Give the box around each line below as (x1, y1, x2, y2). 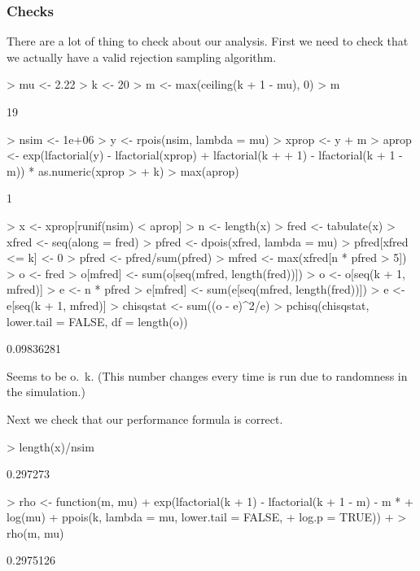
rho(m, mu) (7, 524, 64, 541)
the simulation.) (7, 383, 85, 400)
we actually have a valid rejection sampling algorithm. (7, 48, 277, 65)
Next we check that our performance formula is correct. (7, 410, 283, 427)
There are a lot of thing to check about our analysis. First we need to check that (7, 33, 409, 50)
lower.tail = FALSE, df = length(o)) (7, 312, 188, 329)
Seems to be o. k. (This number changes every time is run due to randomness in (7, 367, 408, 384)
